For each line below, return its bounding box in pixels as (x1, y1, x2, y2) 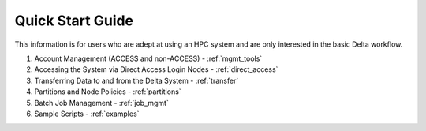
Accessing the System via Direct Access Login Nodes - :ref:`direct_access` (34, 65, 278, 74)
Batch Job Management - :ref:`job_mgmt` (34, 98, 169, 107)
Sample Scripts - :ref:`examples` (34, 109, 140, 118)
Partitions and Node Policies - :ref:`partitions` (34, 87, 181, 96)
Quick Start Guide (14, 12, 134, 29)
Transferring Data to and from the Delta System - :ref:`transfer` (34, 76, 239, 85)
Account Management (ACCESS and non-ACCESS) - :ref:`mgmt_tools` (34, 54, 263, 63)
